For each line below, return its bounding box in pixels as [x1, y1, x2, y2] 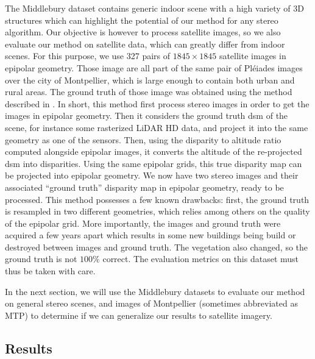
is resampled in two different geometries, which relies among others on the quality [5, 205, 310, 218]
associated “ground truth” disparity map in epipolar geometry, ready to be [5, 180, 284, 193]
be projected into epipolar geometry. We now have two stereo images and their [5, 169, 299, 182]
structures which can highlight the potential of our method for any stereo [5, 13, 278, 26]
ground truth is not [5, 252, 77, 265]
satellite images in [219, 49, 286, 62]
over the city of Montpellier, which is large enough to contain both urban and [5, 73, 295, 86]
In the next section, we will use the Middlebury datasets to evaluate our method [5, 285, 305, 297]
